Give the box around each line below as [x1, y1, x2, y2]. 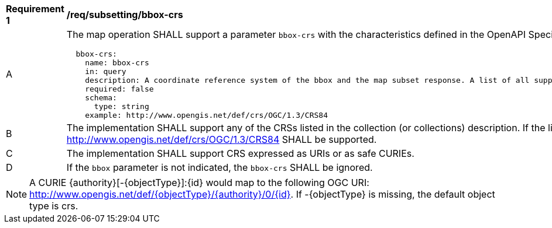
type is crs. [29, 200, 78, 212]
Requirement [6, 3, 64, 15]
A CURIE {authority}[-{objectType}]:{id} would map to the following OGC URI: [29, 177, 369, 188]
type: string [94, 102, 149, 111]
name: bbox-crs [85, 58, 149, 67]
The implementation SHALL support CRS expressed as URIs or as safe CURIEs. [66, 148, 414, 159]
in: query [85, 67, 126, 76]
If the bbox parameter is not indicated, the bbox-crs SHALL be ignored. [66, 162, 373, 173]
